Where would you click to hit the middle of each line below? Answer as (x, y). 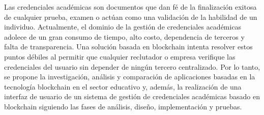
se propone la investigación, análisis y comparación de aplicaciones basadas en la (130, 77)
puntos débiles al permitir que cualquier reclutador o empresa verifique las (120, 56)
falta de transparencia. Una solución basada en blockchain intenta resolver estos (128, 47)
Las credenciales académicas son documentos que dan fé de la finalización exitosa (130, 7)
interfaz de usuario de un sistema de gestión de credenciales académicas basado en (132, 96)
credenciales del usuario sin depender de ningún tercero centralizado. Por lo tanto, (132, 66)
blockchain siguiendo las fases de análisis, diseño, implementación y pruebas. (123, 106)
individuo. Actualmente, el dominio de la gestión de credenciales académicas (123, 27)
